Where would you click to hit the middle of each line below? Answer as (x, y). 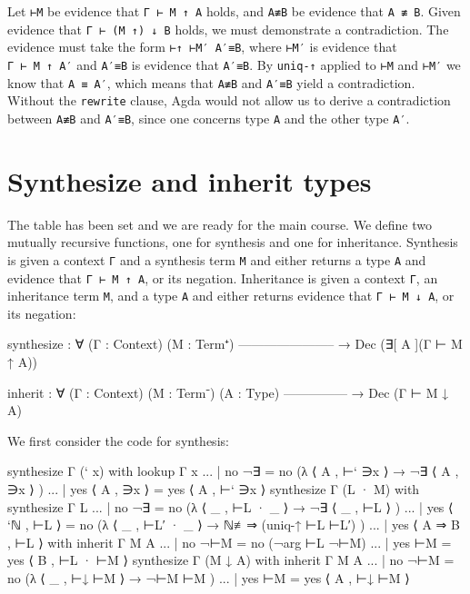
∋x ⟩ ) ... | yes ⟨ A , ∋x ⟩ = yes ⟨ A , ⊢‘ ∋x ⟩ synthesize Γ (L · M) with (214, 489)
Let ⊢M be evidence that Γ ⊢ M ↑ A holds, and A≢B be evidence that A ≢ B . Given (234, 11)
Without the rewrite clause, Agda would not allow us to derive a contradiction (229, 100)
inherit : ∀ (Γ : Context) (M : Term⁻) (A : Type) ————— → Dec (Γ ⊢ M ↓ (228, 392)
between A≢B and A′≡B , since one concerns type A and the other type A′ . (209, 118)
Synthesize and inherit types (190, 180)
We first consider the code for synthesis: (118, 440)
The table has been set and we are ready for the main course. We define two (220, 224)
